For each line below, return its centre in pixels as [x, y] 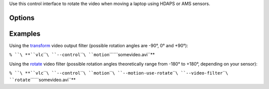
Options [22, 18]
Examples [25, 34]
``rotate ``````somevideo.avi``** [42, 80]
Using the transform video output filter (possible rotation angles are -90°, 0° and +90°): [99, 45]
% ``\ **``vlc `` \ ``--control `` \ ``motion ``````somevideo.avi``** [82, 55]
